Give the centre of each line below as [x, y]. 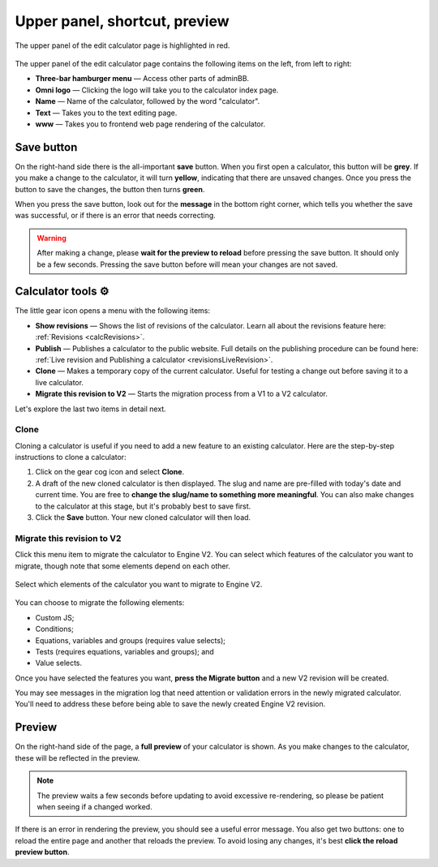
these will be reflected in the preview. [77, 758]
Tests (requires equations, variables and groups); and [125, 651]
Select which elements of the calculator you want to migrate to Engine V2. [139, 584]
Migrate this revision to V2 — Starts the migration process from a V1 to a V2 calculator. [182, 394]
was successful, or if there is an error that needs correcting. [116, 216]
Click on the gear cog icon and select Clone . [110, 472]
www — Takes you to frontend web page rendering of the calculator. [150, 124]
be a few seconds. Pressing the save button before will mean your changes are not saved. [187, 264]
